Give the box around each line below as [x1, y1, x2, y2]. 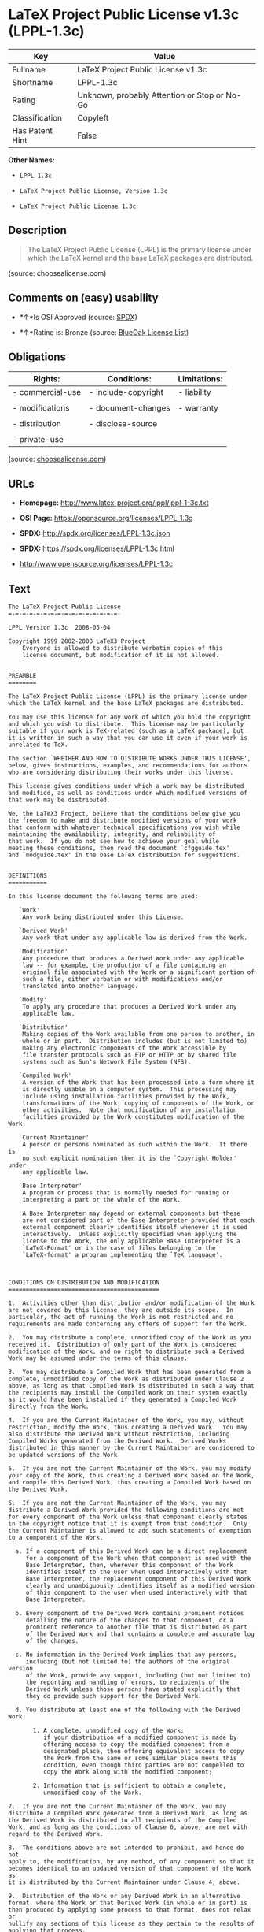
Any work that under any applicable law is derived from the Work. [22, 934, 247, 942]
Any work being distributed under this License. [22, 913, 185, 921]
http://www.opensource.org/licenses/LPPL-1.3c [19, 559, 174, 569]
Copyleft [77, 112, 109, 123]
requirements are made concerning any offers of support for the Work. [8, 1320, 247, 1328]
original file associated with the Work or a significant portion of [22, 968, 255, 976]
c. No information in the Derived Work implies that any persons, [15, 1651, 237, 1659]
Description [8, 224, 67, 237]
